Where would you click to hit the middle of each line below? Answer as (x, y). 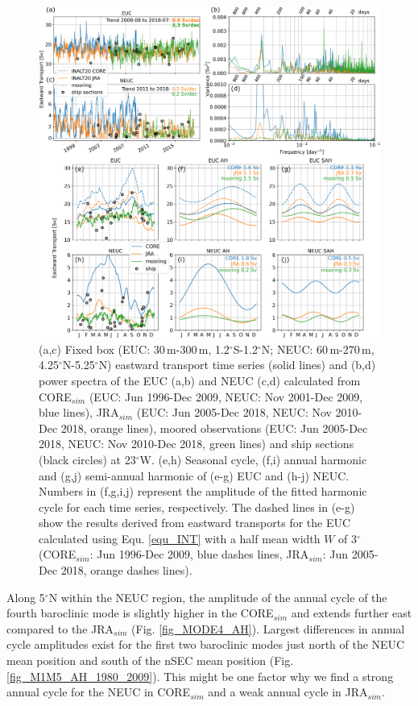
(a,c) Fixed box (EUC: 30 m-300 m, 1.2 (134, 349)
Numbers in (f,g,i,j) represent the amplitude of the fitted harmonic (203, 491)
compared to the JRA (60, 628)
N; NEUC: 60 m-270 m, (318, 349)
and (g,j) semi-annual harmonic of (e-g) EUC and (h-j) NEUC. (194, 475)
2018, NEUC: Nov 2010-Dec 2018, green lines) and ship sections (197, 444)
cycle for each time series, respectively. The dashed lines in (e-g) (197, 507)
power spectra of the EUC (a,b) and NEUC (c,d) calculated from (200, 380)
